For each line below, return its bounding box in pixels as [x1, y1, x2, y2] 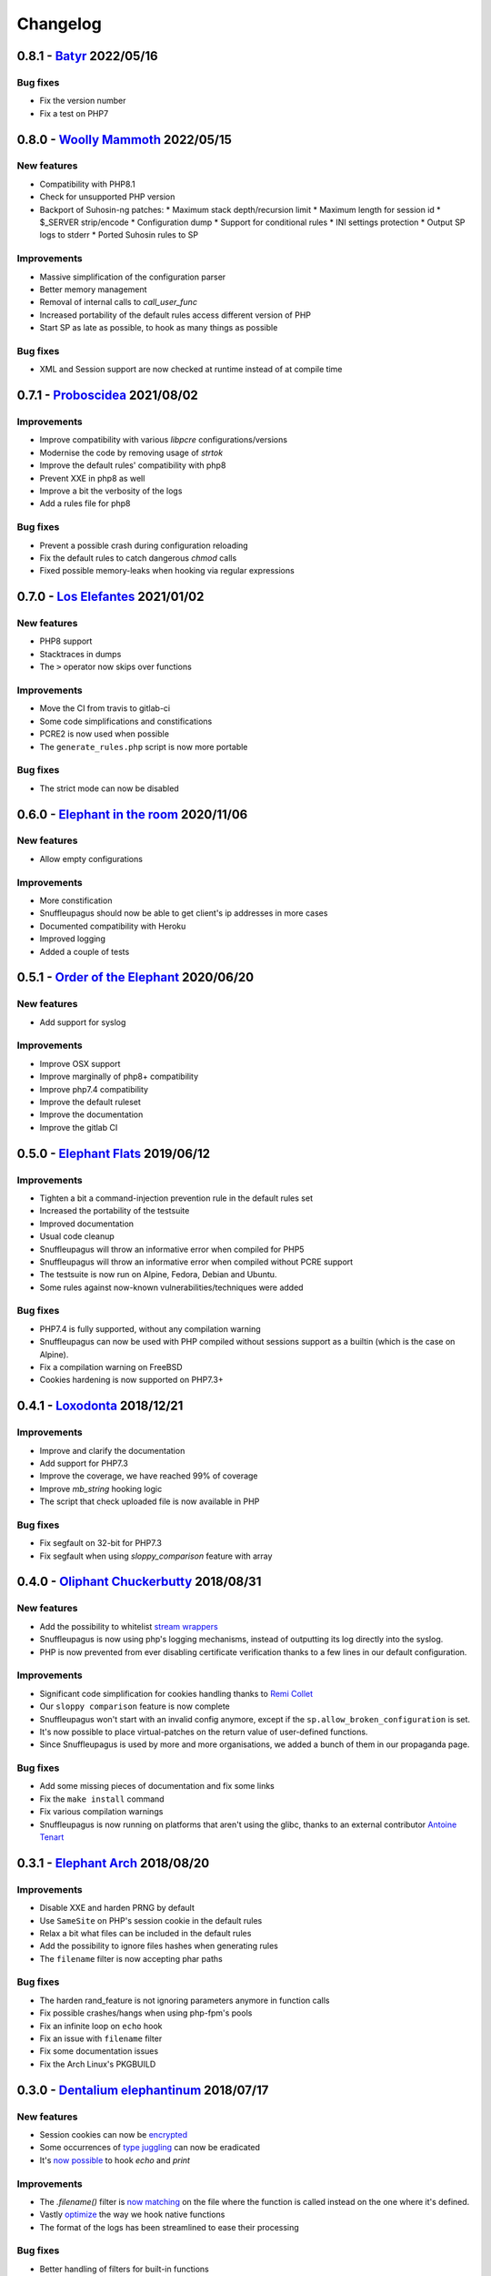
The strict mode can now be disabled [39, 783, 179, 794]
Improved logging [39, 933, 106, 944]
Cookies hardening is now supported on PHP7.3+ [39, 1375, 224, 1386]
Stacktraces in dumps [39, 648, 122, 659]
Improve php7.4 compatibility [39, 1083, 149, 1094]
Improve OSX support [39, 1058, 121, 1069]
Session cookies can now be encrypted [39, 2129, 188, 2139]
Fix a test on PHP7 [39, 107, 109, 118]
